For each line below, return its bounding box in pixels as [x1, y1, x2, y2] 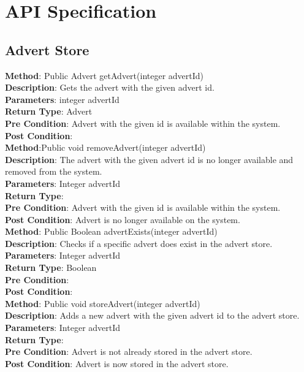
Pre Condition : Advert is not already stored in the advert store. [5, 345, 253, 358]
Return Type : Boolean [5, 261, 97, 274]
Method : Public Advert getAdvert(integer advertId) [5, 69, 204, 82]
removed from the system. [5, 165, 102, 178]
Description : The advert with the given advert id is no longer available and [5, 153, 294, 165]
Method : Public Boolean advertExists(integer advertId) [5, 225, 218, 238]
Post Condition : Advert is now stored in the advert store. [5, 357, 229, 370]
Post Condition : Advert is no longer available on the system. [5, 213, 240, 226]
